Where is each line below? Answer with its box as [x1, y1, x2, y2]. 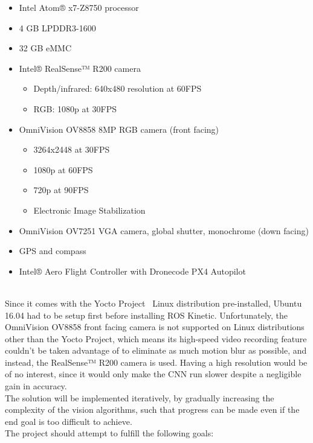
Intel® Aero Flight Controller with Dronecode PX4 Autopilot [19, 264, 246, 277]
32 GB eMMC [19, 42, 72, 54]
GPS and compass [19, 244, 86, 257]
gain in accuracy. [5, 380, 67, 392]
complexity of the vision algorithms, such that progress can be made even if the [5, 403, 300, 416]
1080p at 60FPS [33, 163, 93, 176]
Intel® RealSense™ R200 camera [19, 62, 141, 74]
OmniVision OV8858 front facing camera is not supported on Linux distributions [5, 320, 305, 333]
